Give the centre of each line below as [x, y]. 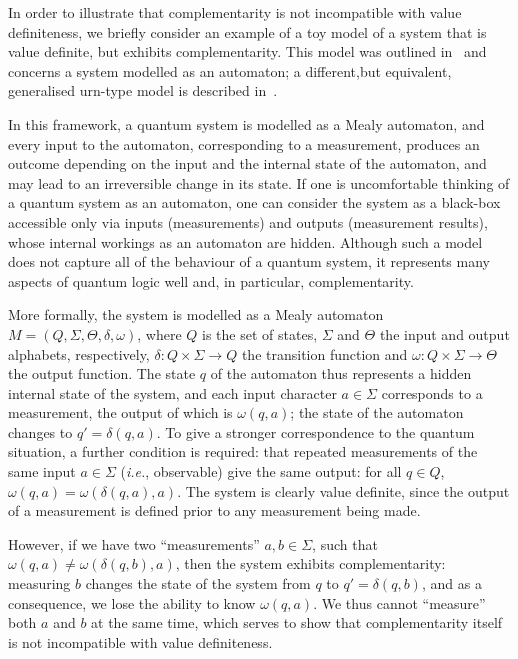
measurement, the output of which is [120, 412]
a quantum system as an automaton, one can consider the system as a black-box [254, 202]
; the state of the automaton [377, 412]
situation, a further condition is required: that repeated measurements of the [243, 451]
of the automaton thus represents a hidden [341, 373]
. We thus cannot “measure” [399, 602]
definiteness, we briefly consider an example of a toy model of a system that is [247, 31]
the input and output [444, 333]
